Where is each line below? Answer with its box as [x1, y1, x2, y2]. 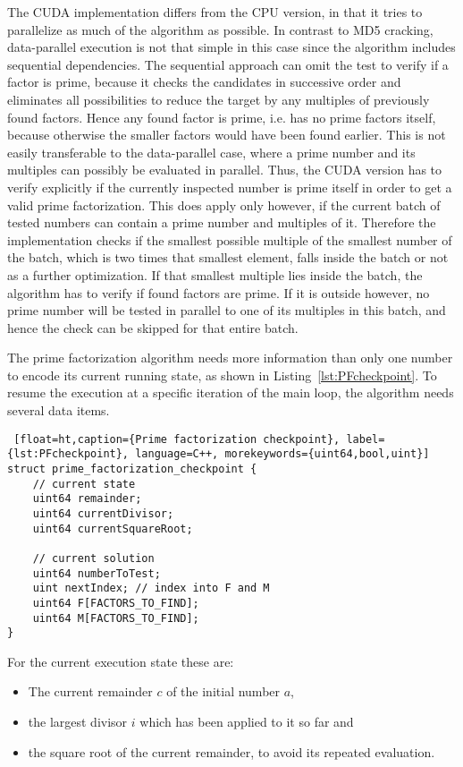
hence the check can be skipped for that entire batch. [7, 318, 299, 337]
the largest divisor [28, 712, 128, 731]
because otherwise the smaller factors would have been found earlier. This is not [7, 125, 446, 144]
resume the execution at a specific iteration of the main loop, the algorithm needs [7, 383, 454, 402]
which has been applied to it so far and [139, 712, 354, 731]
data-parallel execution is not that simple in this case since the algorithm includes [7, 38, 456, 56]
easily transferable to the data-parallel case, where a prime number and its [7, 142, 416, 161]
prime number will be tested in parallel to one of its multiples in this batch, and [7, 301, 446, 320]
